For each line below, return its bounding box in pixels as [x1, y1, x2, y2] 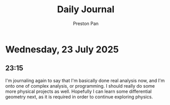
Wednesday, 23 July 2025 [5, 43, 119, 55]
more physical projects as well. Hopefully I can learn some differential [5, 88, 152, 94]
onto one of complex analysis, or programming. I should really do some [5, 83, 155, 89]
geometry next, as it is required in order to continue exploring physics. [5, 93, 153, 100]
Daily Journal [57, 4, 115, 15]
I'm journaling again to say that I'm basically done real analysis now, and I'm [5, 77, 165, 84]
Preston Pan [73, 20, 99, 27]
